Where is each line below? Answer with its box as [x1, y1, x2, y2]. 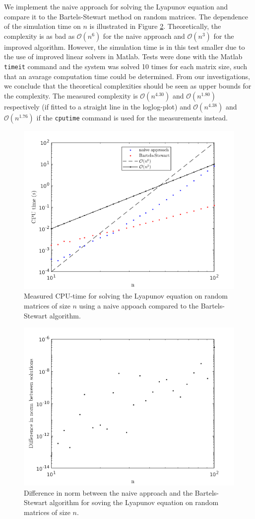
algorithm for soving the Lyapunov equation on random [49, 497, 219, 508]
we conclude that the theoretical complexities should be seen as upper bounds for [4, 81, 252, 91]
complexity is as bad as [4, 30, 75, 41]
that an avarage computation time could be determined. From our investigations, [4, 71, 250, 81]
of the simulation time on [4, 21, 81, 31]
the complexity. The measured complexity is [4, 90, 138, 101]
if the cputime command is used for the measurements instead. [36, 112, 228, 122]
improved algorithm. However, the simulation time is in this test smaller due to [4, 41, 245, 52]
